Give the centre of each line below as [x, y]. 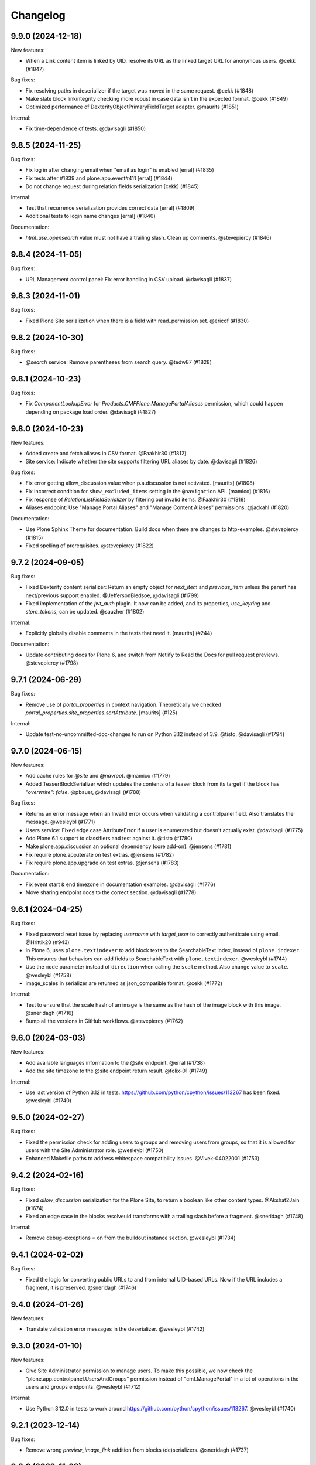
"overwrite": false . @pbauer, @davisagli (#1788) [83, 792]
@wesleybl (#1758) [48, 975]
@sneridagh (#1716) [49, 1013]
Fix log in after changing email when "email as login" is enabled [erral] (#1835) [120, 170]
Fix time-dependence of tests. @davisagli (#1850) [86, 128]
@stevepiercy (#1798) [52, 663]
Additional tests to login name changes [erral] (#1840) [90, 216]
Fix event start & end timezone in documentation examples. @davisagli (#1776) [121, 884]
